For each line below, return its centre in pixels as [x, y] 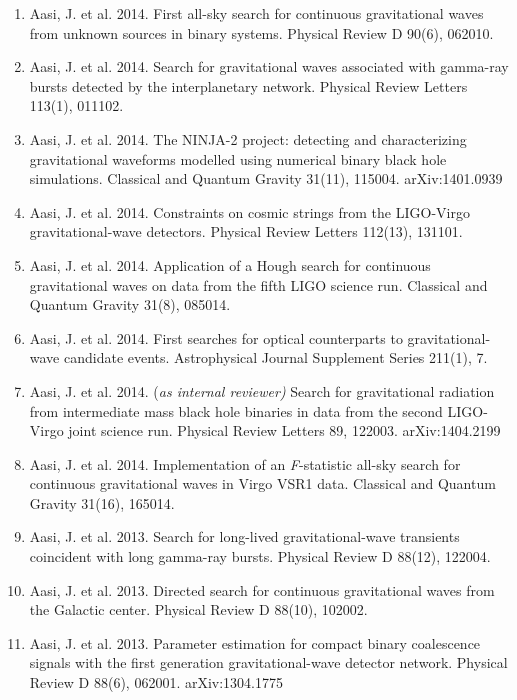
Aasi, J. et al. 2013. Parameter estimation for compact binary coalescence [255, 642]
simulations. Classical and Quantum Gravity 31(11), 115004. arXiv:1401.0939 [266, 178]
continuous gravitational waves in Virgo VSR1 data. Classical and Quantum [262, 483]
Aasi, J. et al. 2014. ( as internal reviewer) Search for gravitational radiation [262, 390]
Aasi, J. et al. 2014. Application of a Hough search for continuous [230, 264]
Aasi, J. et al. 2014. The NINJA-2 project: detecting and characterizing [248, 138]
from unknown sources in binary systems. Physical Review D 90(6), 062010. [261, 32]
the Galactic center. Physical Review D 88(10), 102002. [198, 609]
